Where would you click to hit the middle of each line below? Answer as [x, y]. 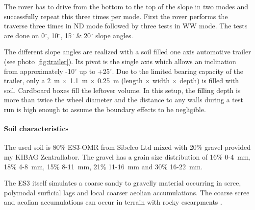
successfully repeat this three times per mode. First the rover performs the [116, 16]
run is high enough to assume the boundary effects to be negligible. [105, 109]
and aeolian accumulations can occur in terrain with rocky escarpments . [113, 202]
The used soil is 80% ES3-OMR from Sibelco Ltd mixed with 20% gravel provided [127, 147]
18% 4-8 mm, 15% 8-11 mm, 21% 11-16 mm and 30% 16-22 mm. [103, 166]
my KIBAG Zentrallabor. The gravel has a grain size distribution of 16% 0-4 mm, [127, 156]
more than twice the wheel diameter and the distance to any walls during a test [124, 100]
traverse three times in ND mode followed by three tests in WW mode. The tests [126, 26]
